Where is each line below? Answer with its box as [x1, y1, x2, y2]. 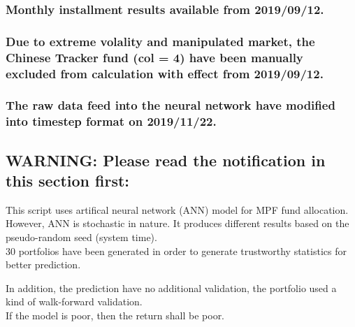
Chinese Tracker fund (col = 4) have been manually [6, 48, 303, 66]
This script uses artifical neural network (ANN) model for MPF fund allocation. [6, 202, 349, 217]
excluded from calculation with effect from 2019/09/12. [6, 64, 324, 82]
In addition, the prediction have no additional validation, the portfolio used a [6, 280, 337, 295]
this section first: [6, 170, 130, 191]
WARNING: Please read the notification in [6, 149, 326, 170]
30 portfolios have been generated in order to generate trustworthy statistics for [6, 243, 347, 258]
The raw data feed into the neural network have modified [6, 96, 335, 114]
